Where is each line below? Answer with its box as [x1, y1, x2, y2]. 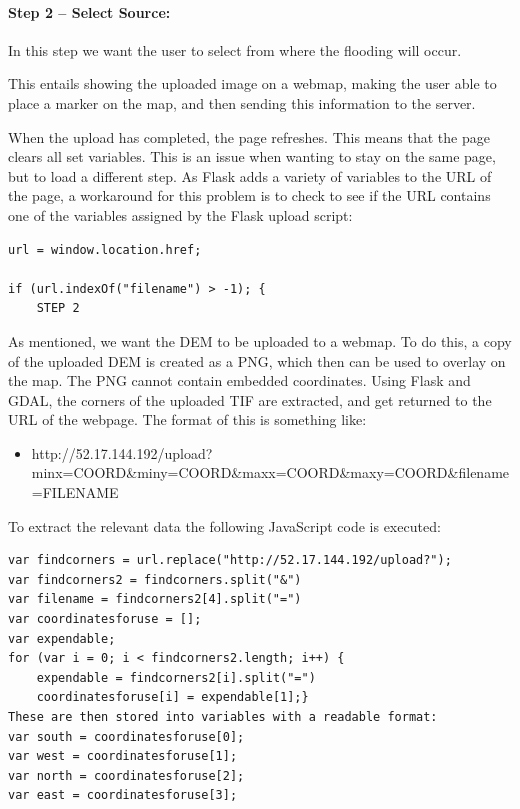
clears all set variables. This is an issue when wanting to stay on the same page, [8, 146, 496, 167]
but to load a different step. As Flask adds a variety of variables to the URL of [8, 165, 492, 186]
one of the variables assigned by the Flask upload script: [8, 204, 353, 225]
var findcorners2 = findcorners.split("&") [8, 572, 302, 587]
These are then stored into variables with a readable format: [8, 710, 438, 725]
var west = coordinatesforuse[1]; [8, 749, 238, 764]
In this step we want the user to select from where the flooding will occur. [8, 39, 462, 60]
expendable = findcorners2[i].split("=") [36, 670, 316, 685]
